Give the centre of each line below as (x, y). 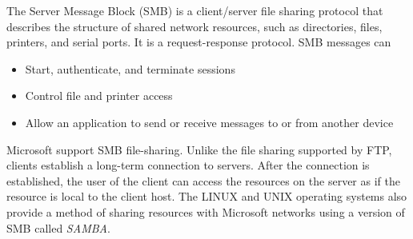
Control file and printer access (99, 96)
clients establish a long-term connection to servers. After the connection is (188, 165)
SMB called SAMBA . (58, 227)
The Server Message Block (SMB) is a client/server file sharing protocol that (195, 10)
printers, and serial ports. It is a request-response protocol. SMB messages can (199, 42)
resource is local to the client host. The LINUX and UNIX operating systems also (207, 196)
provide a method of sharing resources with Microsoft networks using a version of (206, 211)
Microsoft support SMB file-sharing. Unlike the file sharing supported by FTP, (199, 149)
